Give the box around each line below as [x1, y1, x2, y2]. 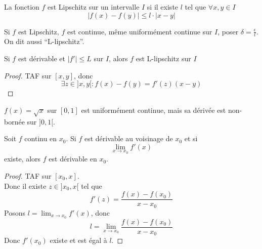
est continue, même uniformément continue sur [67, 26, 212, 36]
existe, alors [4, 153, 41, 164]
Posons [4, 207, 25, 218]
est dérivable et [18, 53, 65, 64]
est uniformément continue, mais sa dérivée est [81, 104, 226, 115]
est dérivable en [49, 153, 97, 164]
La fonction [4, 2, 39, 12]
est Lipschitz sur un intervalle [48, 2, 140, 12]
